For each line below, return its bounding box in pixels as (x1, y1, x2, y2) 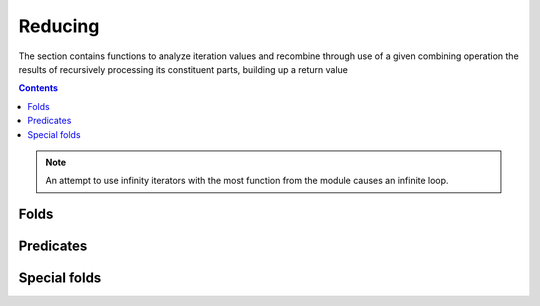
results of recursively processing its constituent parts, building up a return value (18, 63, 349, 75)
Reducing (18, 15, 100, 37)
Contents (18, 82, 59, 94)
